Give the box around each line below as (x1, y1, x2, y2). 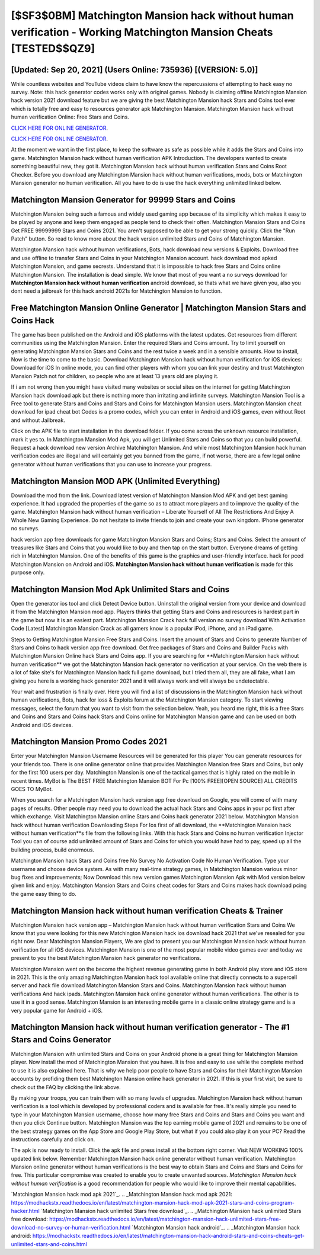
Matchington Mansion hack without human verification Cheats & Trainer (11, 905, 283, 915)
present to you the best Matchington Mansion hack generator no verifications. (11, 955, 201, 962)
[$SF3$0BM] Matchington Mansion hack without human (11, 9, 294, 22)
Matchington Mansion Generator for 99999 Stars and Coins (11, 194, 236, 204)
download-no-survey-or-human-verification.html (11, 1224, 130, 1231)
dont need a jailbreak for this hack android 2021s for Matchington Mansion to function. (11, 287, 222, 294)
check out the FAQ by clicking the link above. (11, 1083, 121, 1090)
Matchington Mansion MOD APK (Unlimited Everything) (11, 476, 220, 486)
